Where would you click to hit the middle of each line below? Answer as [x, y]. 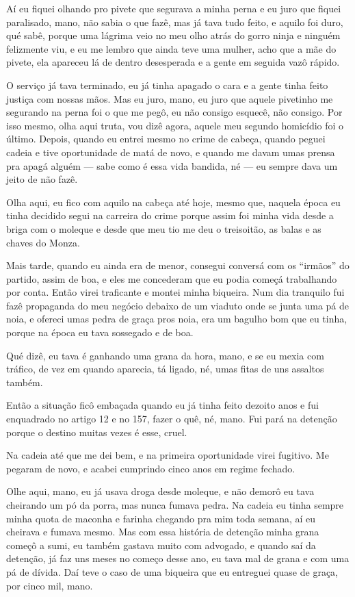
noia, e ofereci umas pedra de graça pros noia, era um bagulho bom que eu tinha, [177, 319]
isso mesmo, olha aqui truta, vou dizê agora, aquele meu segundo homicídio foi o [175, 125]
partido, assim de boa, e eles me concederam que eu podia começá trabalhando [172, 278]
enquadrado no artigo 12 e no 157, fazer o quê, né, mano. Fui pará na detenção [172, 419]
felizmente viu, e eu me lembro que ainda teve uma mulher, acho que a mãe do [171, 48]
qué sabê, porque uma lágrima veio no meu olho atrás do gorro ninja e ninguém [173, 35]
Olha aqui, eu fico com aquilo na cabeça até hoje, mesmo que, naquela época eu [173, 202]
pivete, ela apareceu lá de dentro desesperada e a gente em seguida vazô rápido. [173, 62]
